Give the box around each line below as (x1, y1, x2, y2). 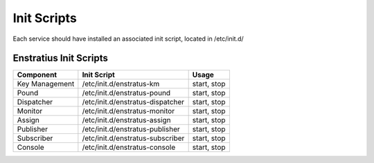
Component (17, 70, 57, 79)
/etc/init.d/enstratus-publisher (82, 124, 180, 134)
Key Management (17, 79, 75, 89)
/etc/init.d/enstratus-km (82, 79, 160, 89)
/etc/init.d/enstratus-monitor (82, 106, 175, 116)
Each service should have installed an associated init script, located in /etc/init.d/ (12, 35, 244, 43)
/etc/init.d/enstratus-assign (82, 115, 171, 125)
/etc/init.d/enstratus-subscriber (82, 133, 185, 143)
